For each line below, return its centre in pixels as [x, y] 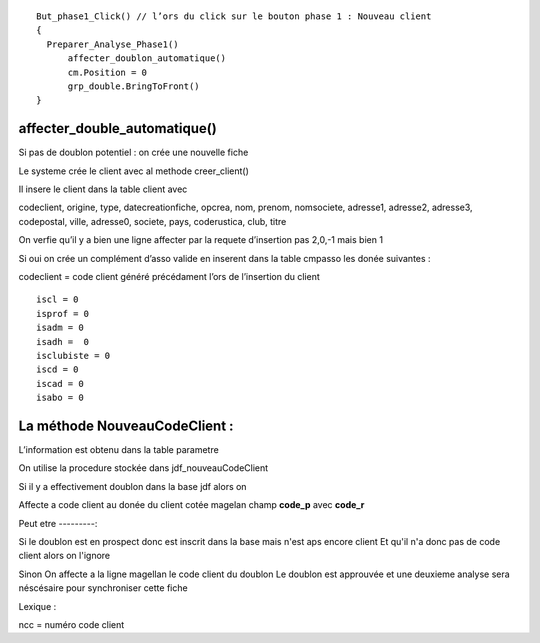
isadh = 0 [63, 341]
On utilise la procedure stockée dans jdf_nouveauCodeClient [143, 468]
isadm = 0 [60, 328]
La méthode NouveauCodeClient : [126, 425]
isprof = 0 [63, 313]
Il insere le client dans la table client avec [103, 189]
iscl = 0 [57, 299]
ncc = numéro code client [71, 624]
